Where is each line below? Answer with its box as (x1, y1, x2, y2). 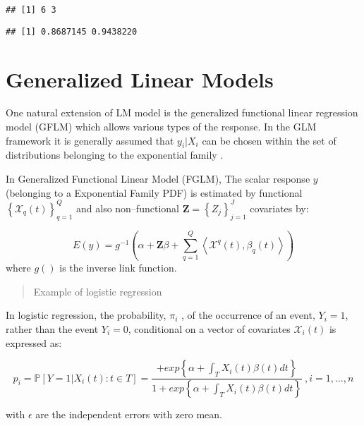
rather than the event (6, 322, 99, 336)
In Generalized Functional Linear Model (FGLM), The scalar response (6, 171, 310, 186)
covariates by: (250, 200, 309, 215)
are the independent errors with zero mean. (35, 407, 222, 422)
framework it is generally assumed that (6, 133, 174, 147)
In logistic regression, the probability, (6, 308, 166, 322)
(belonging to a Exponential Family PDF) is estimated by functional (6, 185, 303, 200)
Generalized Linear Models (6, 64, 274, 93)
